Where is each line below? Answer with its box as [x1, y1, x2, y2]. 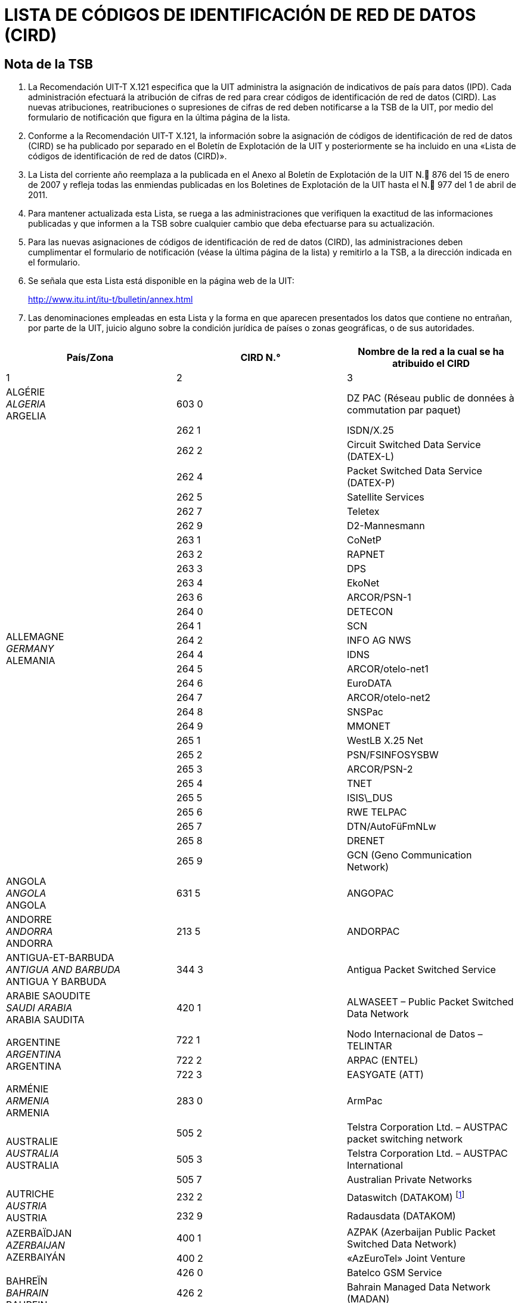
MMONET [346, 720, 391, 732]
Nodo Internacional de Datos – [346, 1027, 483, 1040]
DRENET [346, 834, 385, 847]
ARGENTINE [6, 1036, 61, 1048]
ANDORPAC [346, 925, 400, 937]
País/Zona [66, 351, 114, 363]
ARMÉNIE [6, 1082, 49, 1095]
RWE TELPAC [346, 805, 407, 818]
